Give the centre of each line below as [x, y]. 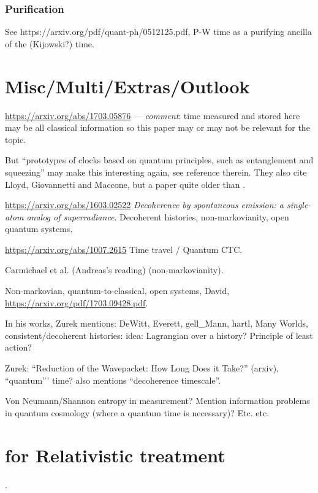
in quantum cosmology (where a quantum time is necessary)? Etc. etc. [137, 412]
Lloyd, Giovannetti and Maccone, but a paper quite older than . [125, 184]
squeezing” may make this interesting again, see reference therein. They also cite [156, 172]
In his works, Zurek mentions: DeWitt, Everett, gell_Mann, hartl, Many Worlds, [157, 323]
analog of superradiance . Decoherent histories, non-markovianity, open [158, 216]
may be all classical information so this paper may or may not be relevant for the [157, 127]
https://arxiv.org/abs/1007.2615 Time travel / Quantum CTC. [124, 249]
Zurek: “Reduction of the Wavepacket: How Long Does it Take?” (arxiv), [142, 368]
